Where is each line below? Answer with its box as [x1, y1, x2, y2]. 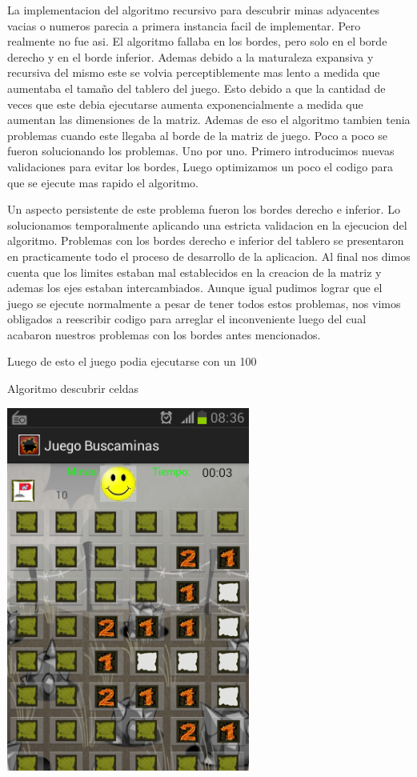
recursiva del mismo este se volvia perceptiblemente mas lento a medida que [7, 64, 380, 81]
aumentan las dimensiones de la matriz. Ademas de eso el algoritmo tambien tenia [7, 111, 411, 128]
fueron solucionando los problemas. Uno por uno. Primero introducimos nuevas [7, 142, 395, 159]
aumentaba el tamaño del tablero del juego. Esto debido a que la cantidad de [7, 79, 386, 96]
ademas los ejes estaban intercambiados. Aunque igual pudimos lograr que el [7, 279, 383, 296]
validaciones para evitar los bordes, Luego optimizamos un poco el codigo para [7, 158, 394, 174]
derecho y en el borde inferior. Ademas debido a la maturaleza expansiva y [7, 48, 374, 65]
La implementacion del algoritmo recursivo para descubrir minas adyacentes [7, 2, 380, 18]
